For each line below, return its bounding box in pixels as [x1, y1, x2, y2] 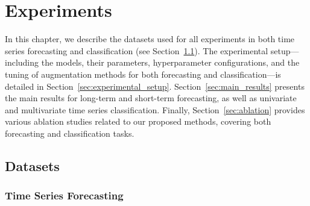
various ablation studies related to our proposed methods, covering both [5, 115, 271, 128]
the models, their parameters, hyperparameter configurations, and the [41, 56, 300, 69]
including [5, 56, 39, 69]
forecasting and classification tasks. [5, 126, 134, 139]
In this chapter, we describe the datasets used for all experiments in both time [5, 33, 295, 45]
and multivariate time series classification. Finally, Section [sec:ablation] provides [5, 103, 305, 116]
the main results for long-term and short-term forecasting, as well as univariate [5, 92, 297, 104]
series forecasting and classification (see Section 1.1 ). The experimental [5, 44, 268, 57]
